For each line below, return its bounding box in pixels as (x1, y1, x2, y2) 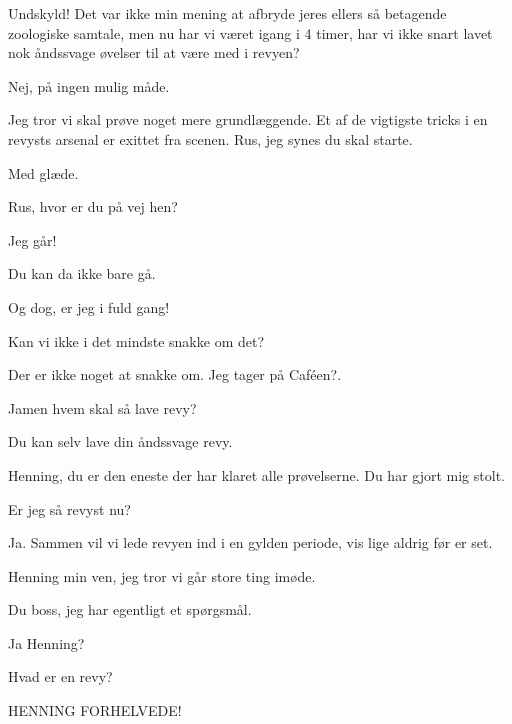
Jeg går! (8, 229, 57, 250)
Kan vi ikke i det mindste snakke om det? (8, 330, 265, 351)
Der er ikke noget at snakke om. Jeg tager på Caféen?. (8, 364, 342, 385)
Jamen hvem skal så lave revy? (8, 397, 197, 418)
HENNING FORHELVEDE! (8, 700, 182, 721)
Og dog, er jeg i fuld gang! (8, 296, 170, 317)
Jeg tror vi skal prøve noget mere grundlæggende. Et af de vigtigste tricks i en (8, 109, 488, 130)
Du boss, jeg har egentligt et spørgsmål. (8, 599, 252, 620)
